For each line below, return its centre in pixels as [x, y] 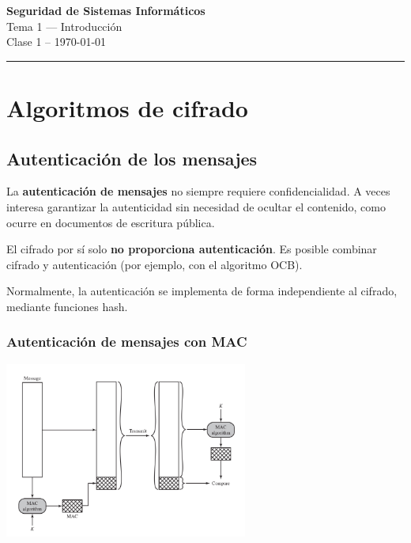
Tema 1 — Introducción [64, 26]
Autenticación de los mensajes [132, 158]
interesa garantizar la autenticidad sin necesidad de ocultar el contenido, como [196, 206]
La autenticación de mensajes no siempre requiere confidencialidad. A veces [198, 191]
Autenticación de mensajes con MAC [127, 342]
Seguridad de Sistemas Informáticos [106, 10]
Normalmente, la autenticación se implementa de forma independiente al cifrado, [202, 291]
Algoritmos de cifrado [127, 107]
